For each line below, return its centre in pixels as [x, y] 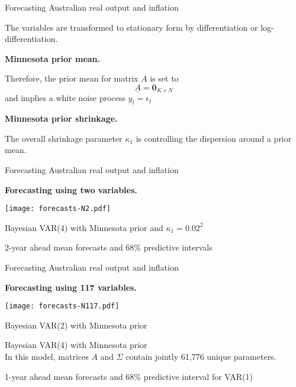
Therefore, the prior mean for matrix [72, 78]
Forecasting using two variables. [71, 189]
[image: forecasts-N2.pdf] [58, 209]
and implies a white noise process [65, 98]
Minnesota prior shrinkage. [61, 118]
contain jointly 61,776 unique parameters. [201, 357]
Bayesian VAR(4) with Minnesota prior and [84, 227]
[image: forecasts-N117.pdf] [62, 306]
